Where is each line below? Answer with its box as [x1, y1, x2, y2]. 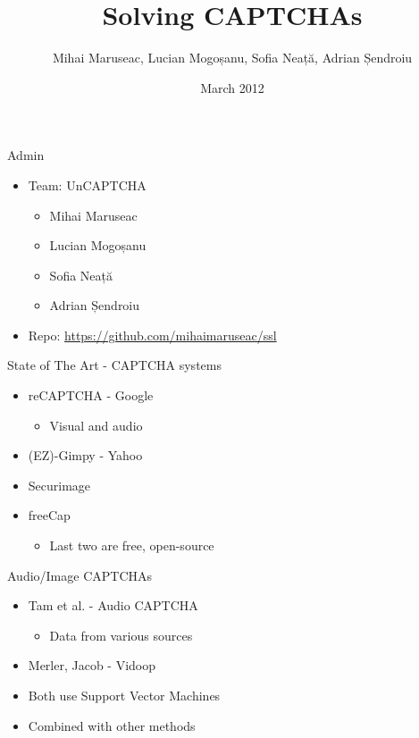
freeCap [28, 506, 71, 524]
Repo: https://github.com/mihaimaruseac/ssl [28, 325, 277, 344]
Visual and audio [49, 415, 143, 434]
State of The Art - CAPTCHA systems [7, 356, 222, 374]
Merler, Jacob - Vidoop [28, 656, 156, 675]
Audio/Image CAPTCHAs [7, 566, 153, 584]
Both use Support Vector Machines [28, 686, 221, 704]
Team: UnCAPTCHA [28, 175, 147, 194]
